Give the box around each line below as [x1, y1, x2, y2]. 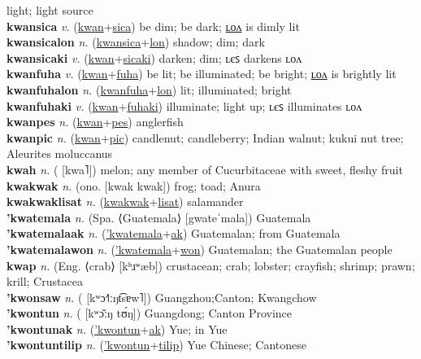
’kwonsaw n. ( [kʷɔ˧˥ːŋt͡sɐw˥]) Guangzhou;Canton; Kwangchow [7, 288, 317, 305]
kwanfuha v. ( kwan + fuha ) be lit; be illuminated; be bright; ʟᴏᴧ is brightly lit [7, 65, 397, 82]
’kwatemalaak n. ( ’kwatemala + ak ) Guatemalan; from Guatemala [7, 225, 341, 242]
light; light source [7, 2, 93, 18]
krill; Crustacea [7, 273, 83, 290]
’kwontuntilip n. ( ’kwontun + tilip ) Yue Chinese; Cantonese [7, 336, 307, 353]
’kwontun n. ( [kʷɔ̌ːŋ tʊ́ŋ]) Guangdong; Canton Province [7, 304, 293, 322]
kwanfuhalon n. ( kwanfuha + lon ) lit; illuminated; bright [7, 81, 292, 98]
